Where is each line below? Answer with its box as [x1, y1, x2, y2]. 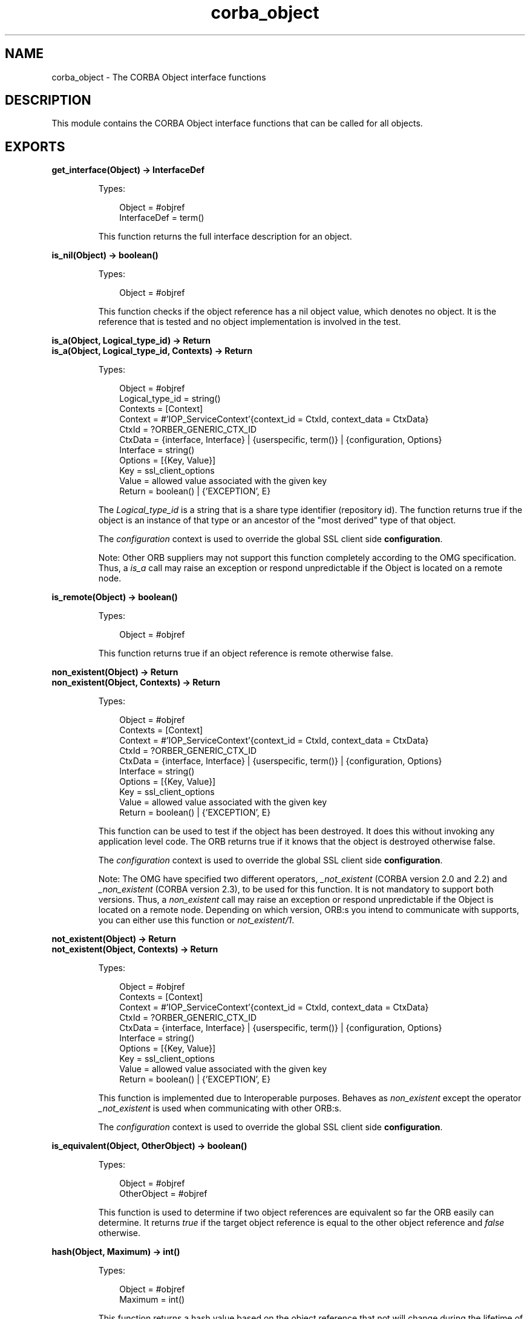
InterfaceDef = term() [119, 212, 204, 223]
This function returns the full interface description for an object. [98, 231, 352, 242]
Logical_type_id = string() [119, 393, 221, 404]
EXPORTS [5, 139, 65, 154]
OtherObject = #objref [119, 1188, 208, 1199]
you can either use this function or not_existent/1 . [98, 915, 295, 926]
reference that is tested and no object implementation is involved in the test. [98, 316, 401, 327]
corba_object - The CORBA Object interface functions [51, 71, 266, 82]
